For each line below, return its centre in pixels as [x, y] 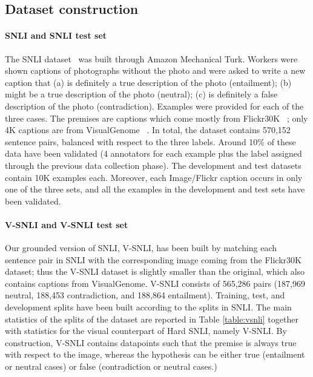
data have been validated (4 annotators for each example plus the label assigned [153, 153]
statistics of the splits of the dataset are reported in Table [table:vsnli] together [152, 319]
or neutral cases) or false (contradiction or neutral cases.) [111, 366]
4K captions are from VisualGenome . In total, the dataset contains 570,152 [148, 130]
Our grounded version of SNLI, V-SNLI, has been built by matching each [141, 248]
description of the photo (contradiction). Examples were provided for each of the [154, 106]
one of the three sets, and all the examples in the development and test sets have [155, 189]
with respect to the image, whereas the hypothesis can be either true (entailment [155, 354]
